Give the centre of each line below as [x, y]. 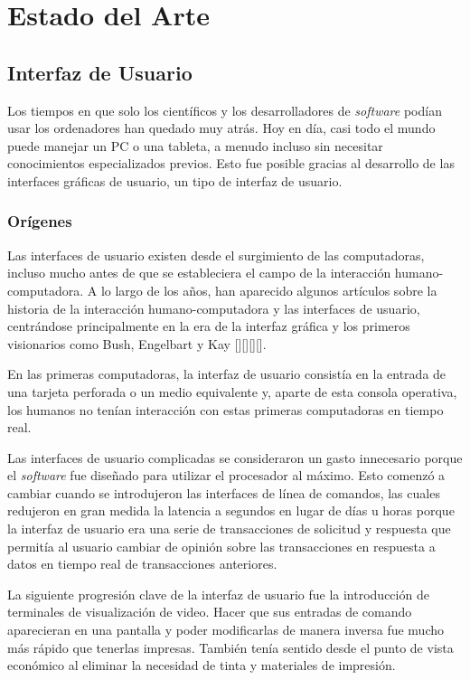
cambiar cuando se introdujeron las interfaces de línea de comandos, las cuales [224, 492]
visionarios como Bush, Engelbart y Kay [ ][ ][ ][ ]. [137, 343]
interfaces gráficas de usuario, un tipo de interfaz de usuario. [175, 180]
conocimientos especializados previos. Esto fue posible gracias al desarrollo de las [231, 163]
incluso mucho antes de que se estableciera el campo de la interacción [199, 273]
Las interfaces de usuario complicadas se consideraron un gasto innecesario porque [235, 457]
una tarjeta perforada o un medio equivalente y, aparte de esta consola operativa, [232, 391]
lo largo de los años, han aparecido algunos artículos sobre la [269, 290]
